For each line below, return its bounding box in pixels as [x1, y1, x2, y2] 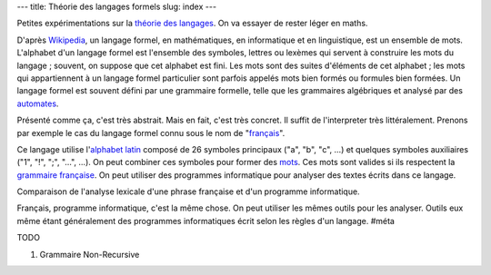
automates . [16, 98, 59, 109]
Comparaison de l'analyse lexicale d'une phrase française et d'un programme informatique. [16, 186, 360, 197]
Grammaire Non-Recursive [39, 249, 140, 260]
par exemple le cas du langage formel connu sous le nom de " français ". [16, 127, 286, 138]
